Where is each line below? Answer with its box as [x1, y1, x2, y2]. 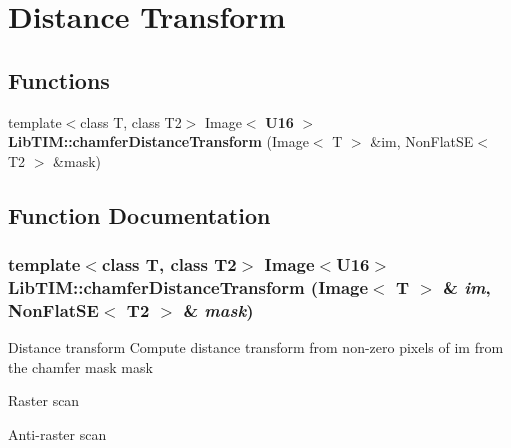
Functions [8, 64, 110, 95]
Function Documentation [8, 199, 271, 230]
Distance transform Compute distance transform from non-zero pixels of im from [8, 337, 504, 358]
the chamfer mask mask [8, 356, 153, 377]
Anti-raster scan [8, 423, 107, 444]
